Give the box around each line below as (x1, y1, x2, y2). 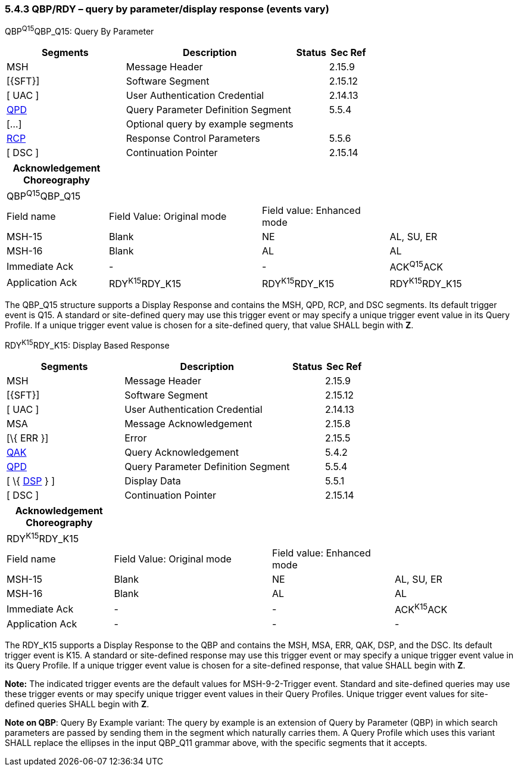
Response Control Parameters (126, 132, 260, 145)
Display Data (124, 474, 181, 487)
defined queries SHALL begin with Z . (5, 699, 149, 710)
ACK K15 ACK (395, 602, 448, 616)
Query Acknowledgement (124, 446, 239, 458)
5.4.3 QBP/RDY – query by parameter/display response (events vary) (5, 3, 329, 15)
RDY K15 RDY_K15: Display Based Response (5, 338, 170, 350)
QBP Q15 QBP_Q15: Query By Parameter (5, 24, 154, 37)
